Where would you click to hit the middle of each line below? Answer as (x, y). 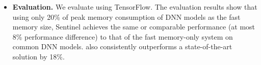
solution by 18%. (38, 56)
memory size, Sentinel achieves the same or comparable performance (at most (134, 27)
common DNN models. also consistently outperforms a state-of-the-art (122, 46)
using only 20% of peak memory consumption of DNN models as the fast (126, 17)
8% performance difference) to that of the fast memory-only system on (123, 36)
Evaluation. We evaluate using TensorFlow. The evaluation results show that (135, 7)
